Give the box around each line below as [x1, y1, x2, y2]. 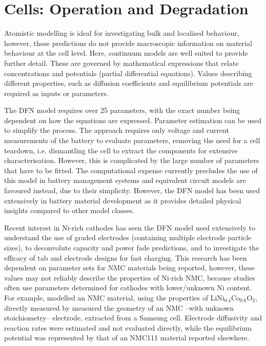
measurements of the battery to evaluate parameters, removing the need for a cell [4, 135, 260, 146]
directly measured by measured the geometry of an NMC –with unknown [4, 302, 234, 313]
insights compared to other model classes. [4, 205, 134, 216]
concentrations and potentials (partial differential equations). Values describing [4, 67, 252, 78]
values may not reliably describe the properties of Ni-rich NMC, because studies [4, 272, 255, 283]
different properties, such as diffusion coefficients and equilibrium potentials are [4, 78, 253, 88]
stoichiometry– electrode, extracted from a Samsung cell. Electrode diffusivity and [4, 312, 262, 323]
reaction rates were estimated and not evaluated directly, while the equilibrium [4, 322, 252, 333]
